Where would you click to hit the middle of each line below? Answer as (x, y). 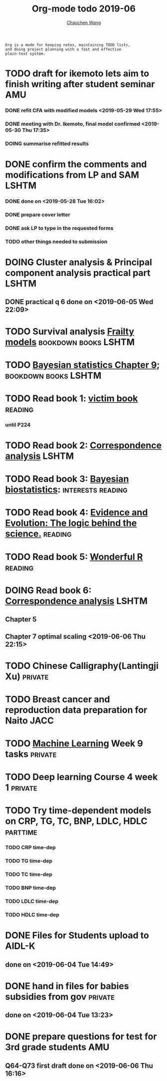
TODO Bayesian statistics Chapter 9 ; (83, 365)
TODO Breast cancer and (58, 699)
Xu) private (27, 676)
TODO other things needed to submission (56, 241)
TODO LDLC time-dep (32, 901)
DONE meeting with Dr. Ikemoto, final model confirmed (73, 124)
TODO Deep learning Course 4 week (82, 777)
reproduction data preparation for (76, 710)
